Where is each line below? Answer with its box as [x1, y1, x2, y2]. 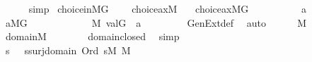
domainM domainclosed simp [5, 29, 180, 44]
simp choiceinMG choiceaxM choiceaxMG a [28, 1, 306, 15]
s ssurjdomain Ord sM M [5, 42, 131, 57]
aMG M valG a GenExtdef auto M [5, 15, 307, 30]
